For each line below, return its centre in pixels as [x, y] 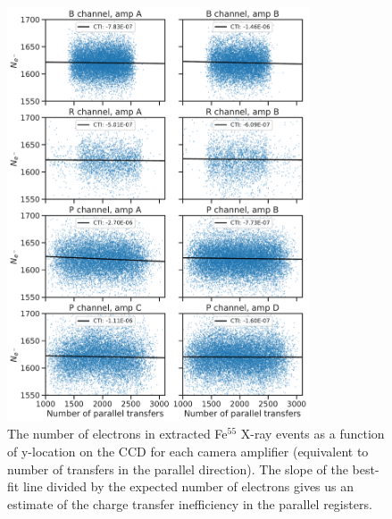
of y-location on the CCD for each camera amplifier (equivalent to [188, 451]
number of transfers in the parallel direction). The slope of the [178, 469]
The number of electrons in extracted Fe [117, 434]
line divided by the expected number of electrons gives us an [188, 486]
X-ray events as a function [313, 434]
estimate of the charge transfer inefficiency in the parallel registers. [190, 503]
